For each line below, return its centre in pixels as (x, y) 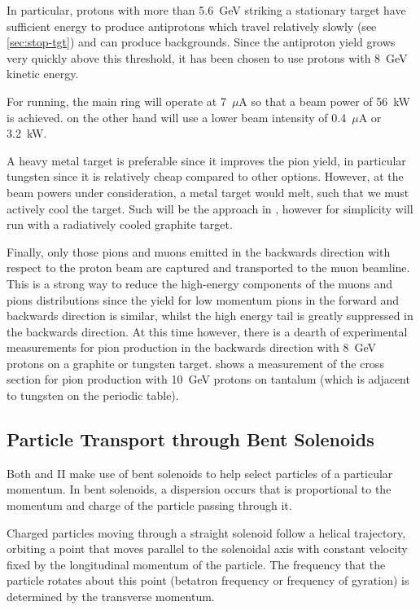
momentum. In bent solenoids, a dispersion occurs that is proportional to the (199, 489)
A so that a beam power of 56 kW (324, 101)
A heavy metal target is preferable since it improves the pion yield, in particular (206, 160)
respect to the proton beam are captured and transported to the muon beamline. (208, 268)
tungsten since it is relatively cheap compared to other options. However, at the (205, 176)
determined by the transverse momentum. (111, 597)
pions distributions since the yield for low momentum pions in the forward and (203, 299)
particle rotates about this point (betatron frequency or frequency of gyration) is (208, 580)
